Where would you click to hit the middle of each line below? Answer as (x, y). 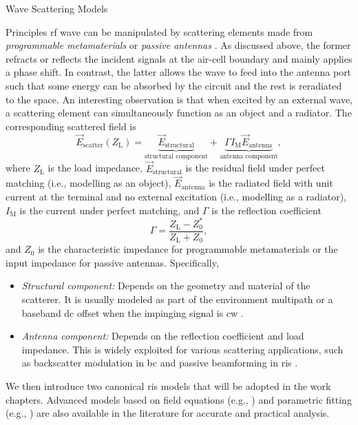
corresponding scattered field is (71, 126)
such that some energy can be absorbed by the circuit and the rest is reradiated (174, 85)
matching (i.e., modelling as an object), (88, 183)
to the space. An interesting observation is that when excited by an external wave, (179, 99)
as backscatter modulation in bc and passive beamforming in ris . (160, 363)
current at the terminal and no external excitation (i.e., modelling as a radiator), (176, 197)
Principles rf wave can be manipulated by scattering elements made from (159, 31)
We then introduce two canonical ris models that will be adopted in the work (168, 386)
